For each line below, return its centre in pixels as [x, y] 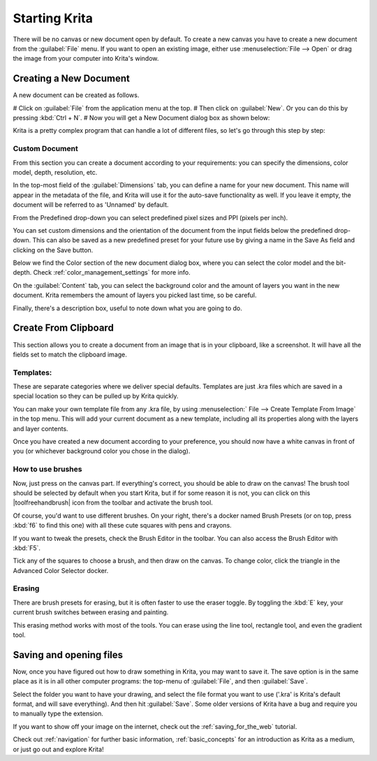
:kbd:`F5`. [27, 548]
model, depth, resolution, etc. [55, 172]
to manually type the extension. [58, 713]
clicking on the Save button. [53, 250]
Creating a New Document [72, 79]
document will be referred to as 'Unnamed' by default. [91, 205]
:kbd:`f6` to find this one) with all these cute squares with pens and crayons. [122, 526]
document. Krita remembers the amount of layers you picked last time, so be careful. [135, 295]
